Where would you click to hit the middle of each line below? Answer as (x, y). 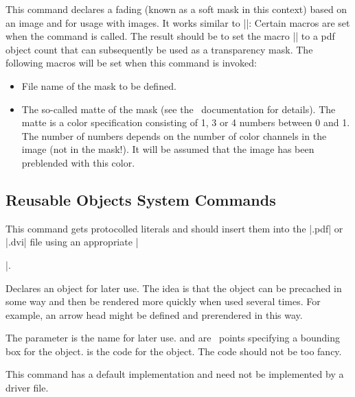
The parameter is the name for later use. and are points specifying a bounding (173, 338)
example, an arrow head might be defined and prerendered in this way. (154, 314)
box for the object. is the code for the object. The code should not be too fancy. (174, 351)
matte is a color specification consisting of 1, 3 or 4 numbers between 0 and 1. (186, 122)
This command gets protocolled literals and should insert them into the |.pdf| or (174, 228)
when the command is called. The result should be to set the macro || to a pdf (170, 36)
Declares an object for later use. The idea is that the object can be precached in (174, 288)
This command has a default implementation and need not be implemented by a (175, 374)
